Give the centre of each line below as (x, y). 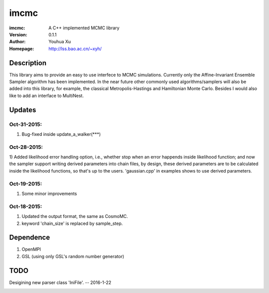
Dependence (30, 238)
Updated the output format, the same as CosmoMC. (75, 216)
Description (28, 63)
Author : (17, 42)
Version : (18, 34)
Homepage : (22, 49)
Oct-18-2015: (26, 206)
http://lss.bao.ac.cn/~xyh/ (75, 49)
